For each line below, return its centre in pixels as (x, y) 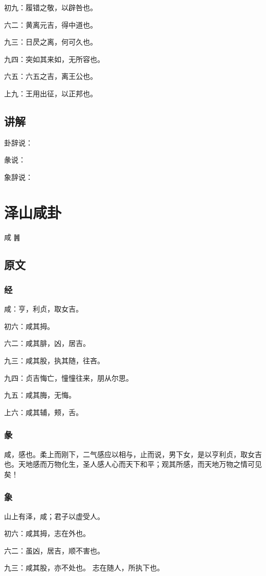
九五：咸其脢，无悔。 (40, 395)
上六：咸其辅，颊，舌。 (43, 412)
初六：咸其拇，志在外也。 (47, 533)
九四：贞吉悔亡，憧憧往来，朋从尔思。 (69, 377)
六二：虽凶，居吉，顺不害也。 (54, 550)
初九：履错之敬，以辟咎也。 (51, 7)
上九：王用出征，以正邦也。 (51, 93)
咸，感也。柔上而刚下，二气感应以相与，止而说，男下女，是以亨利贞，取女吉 (133, 454)
